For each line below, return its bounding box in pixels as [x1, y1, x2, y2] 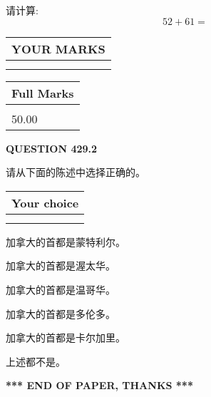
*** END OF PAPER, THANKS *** [6, 378, 193, 393]
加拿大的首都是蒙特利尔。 [6, 234, 125, 249]
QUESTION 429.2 [6, 140, 98, 155]
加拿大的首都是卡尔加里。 [6, 330, 125, 345]
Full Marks [11, 84, 74, 101]
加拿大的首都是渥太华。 [6, 258, 115, 273]
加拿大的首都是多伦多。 [6, 306, 115, 321]
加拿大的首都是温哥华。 [6, 282, 115, 297]
